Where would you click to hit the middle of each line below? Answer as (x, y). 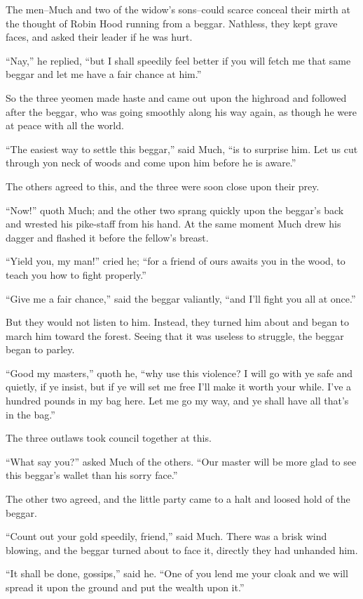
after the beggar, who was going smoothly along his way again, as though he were (181, 111)
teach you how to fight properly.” (76, 274)
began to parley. (40, 349)
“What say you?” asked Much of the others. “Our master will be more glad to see (181, 461)
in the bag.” (30, 414)
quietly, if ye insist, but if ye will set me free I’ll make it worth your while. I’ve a (179, 387)
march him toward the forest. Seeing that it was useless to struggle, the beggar (175, 335)
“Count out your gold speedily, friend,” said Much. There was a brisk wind (166, 536)
